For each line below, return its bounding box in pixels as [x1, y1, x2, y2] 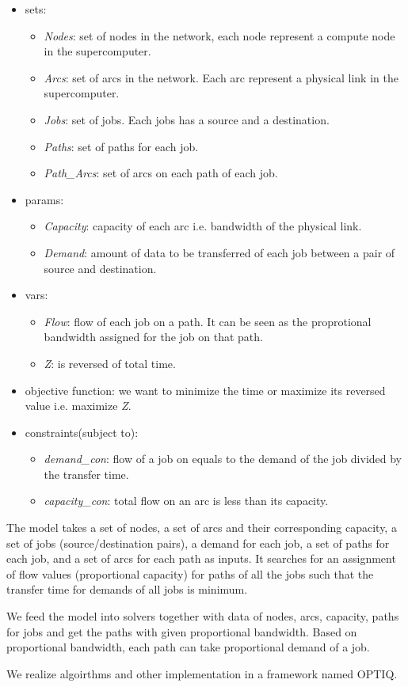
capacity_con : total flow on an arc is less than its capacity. [44, 492, 329, 509]
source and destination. [44, 260, 157, 276]
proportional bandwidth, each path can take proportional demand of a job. [6, 639, 370, 655]
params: [25, 191, 64, 207]
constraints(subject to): [25, 423, 139, 440]
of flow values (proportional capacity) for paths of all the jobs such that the [6, 565, 374, 582]
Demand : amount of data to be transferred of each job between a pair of [44, 244, 395, 260]
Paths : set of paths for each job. [44, 138, 199, 154]
